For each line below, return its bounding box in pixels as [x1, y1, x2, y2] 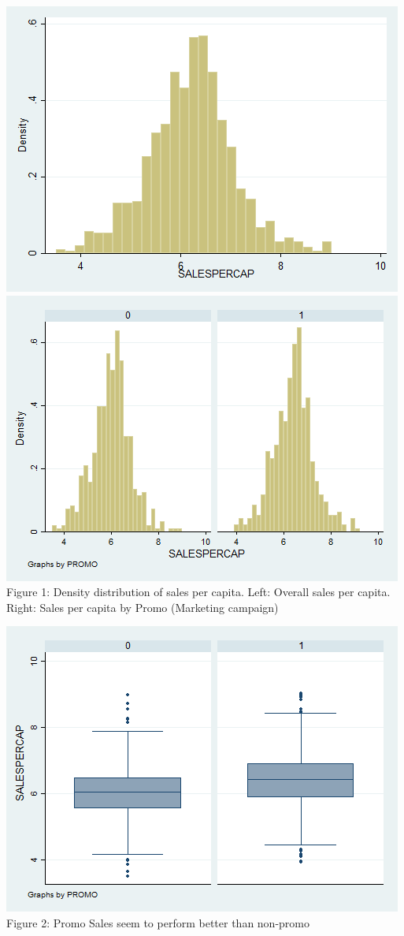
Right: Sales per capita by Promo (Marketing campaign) [6, 599, 279, 615]
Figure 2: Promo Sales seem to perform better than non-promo [6, 914, 309, 930]
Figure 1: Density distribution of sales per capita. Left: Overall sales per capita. [6, 584, 391, 600]
